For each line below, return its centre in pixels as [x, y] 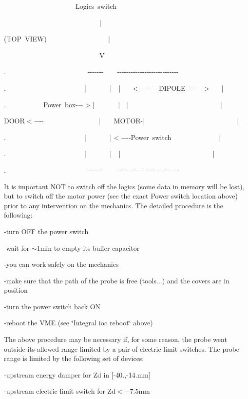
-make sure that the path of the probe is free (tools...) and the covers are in [117, 280]
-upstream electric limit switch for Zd [60, 391]
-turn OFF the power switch [46, 231]
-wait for [17, 248]
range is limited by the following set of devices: [74, 358]
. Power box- [41, 104]
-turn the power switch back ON [52, 306]
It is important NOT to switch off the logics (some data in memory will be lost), [124, 186]
